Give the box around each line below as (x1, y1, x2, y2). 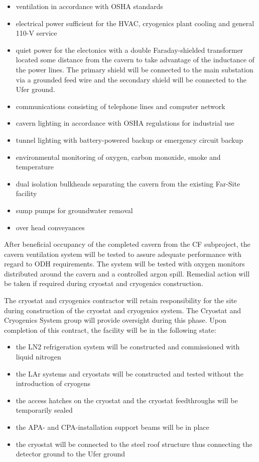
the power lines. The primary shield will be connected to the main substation (16, 64, 253, 74)
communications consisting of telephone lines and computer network (16, 101, 225, 111)
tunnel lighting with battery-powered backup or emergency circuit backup (16, 134, 243, 145)
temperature (16, 161, 54, 172)
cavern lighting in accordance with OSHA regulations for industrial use (16, 118, 234, 128)
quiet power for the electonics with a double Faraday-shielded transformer (16, 44, 243, 55)
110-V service (16, 28, 57, 38)
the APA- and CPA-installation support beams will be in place (16, 422, 209, 432)
